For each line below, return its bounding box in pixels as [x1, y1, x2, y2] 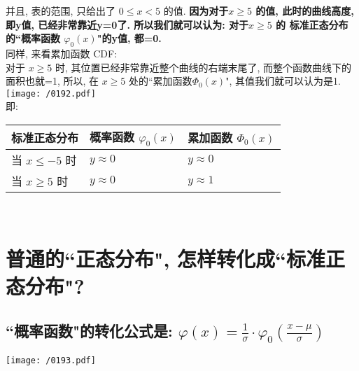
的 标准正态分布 [276, 17, 349, 31]
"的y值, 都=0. [97, 31, 162, 45]
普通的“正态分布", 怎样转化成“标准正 [6, 244, 346, 272]
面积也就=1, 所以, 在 [6, 73, 99, 88]
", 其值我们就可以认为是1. [225, 73, 341, 88]
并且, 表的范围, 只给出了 [6, 3, 116, 17]
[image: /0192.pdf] [6, 88, 96, 99]
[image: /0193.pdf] [6, 356, 96, 366]
